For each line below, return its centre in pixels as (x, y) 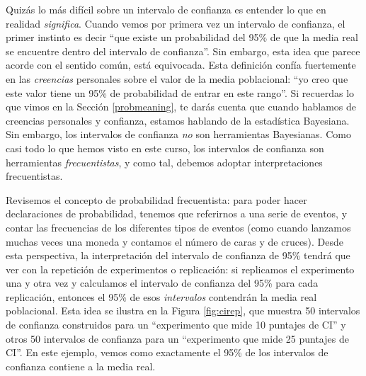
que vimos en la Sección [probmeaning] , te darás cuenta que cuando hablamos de (181, 107)
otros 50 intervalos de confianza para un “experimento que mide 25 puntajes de (177, 338)
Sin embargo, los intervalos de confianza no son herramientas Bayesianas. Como (178, 134)
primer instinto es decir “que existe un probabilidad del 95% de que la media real (182, 37)
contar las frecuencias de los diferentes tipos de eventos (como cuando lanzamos (178, 227)
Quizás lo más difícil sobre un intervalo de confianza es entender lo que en (166, 9)
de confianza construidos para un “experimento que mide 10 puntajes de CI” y (176, 325)
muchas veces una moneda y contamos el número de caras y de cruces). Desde (175, 241)
